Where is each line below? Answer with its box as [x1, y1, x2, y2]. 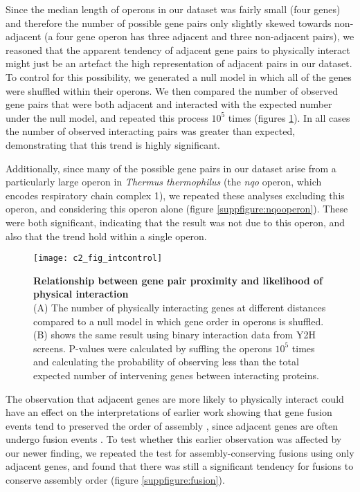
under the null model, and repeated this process [6, 110, 208, 125]
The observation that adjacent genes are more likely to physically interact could [6, 391, 344, 406]
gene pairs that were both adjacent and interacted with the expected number [6, 97, 332, 111]
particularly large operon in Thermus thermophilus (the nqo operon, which [6, 174, 322, 189]
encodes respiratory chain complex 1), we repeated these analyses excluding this [6, 188, 345, 202]
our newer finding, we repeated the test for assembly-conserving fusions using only [6, 445, 354, 459]
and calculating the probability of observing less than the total [33, 354, 299, 369]
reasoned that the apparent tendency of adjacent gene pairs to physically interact [6, 42, 350, 57]
